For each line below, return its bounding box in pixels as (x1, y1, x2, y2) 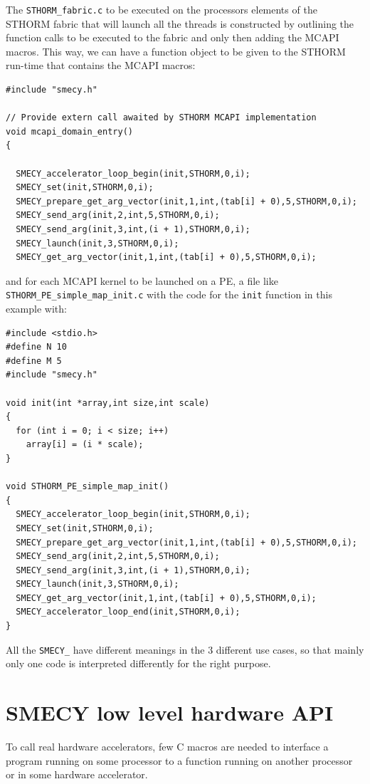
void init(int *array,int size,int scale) (6, 397, 210, 408)
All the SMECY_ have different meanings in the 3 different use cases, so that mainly (6, 642, 364, 657)
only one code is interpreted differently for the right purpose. (6, 656, 271, 671)
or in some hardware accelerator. (6, 767, 148, 782)
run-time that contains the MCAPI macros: (6, 58, 196, 73)
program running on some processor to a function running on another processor (6, 753, 353, 768)
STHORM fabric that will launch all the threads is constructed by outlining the (6, 16, 354, 31)
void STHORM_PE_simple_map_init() (6, 481, 169, 492)
